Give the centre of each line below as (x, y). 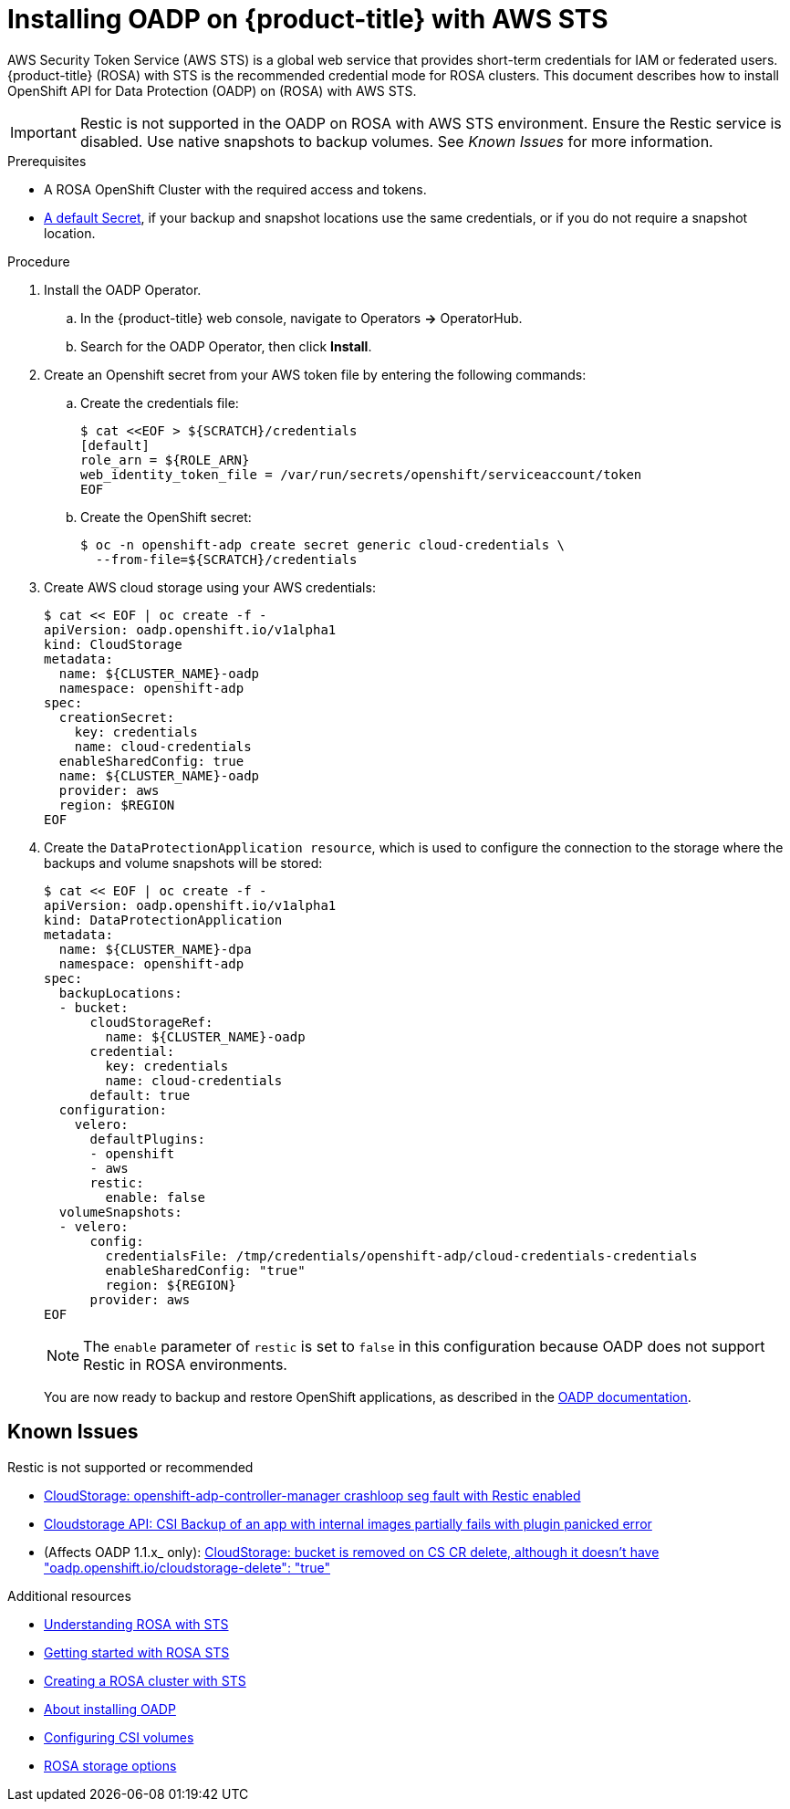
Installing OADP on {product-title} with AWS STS (308, 19)
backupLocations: (120, 993)
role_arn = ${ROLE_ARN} (165, 460)
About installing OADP (110, 1709)
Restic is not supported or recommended (130, 1467)
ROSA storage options (110, 1765)
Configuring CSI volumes (119, 1737)
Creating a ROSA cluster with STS (145, 1680)
